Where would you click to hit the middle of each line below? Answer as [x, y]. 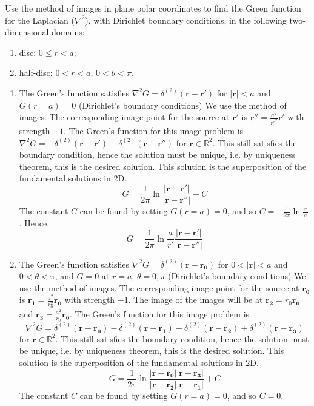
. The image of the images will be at [195, 299]
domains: [68, 32]
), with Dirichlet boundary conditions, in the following [186, 20]
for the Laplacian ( [40, 20]
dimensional [27, 32]
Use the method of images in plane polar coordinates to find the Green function [153, 8]
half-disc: [36, 73]
